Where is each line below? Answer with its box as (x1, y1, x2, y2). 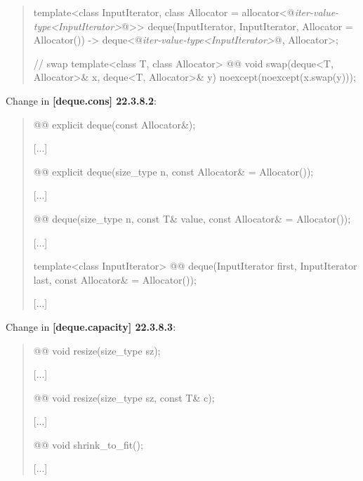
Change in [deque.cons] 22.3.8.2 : (6, 93, 157, 107)
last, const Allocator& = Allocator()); (33, 272, 197, 286)
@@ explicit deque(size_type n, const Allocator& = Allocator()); (33, 164, 314, 178)
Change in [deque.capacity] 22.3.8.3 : (6, 319, 176, 334)
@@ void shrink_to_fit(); (33, 437, 143, 452)
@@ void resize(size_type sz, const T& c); (33, 390, 215, 404)
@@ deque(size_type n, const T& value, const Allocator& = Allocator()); (33, 211, 351, 225)
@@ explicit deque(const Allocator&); (33, 117, 196, 131)
